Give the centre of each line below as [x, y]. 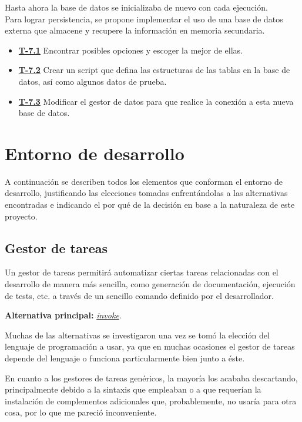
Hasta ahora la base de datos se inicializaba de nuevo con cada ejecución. [136, 7]
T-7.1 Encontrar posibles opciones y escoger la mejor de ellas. [131, 50]
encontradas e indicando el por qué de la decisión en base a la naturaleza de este [150, 205]
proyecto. [21, 216]
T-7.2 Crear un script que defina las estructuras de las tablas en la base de [154, 70]
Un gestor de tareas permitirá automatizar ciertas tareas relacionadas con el [142, 272]
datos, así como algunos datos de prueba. [93, 81]
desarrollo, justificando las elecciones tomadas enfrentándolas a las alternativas [146, 193]
